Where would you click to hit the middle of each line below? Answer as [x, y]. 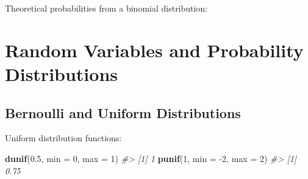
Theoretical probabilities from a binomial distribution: [106, 8]
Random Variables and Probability [154, 50]
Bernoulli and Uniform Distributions [123, 112]
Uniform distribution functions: [63, 138]
